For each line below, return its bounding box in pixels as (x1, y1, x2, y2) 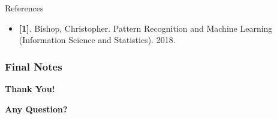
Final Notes (5, 59, 62, 74)
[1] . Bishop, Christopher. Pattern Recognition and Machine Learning (19, 22, 273, 34)
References (5, 2, 44, 14)
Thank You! (5, 83, 55, 94)
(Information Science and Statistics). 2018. (19, 33, 176, 46)
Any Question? (5, 102, 68, 115)
